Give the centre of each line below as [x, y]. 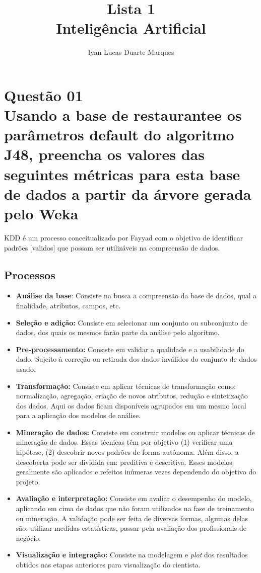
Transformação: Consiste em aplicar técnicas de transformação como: [126, 386]
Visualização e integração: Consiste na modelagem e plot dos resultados [132, 555]
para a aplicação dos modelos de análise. [78, 415]
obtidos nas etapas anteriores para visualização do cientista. [108, 565]
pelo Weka [41, 214]
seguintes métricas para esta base [122, 174]
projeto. [28, 481]
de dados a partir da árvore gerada [128, 193]
